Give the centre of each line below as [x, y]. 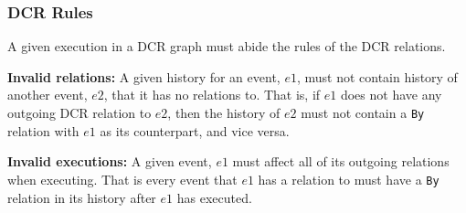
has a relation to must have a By [349, 179]
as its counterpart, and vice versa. [195, 130]
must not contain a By [363, 112]
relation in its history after [82, 197]
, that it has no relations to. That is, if [212, 95]
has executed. [214, 197]
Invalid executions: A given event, [110, 161]
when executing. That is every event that [122, 179]
